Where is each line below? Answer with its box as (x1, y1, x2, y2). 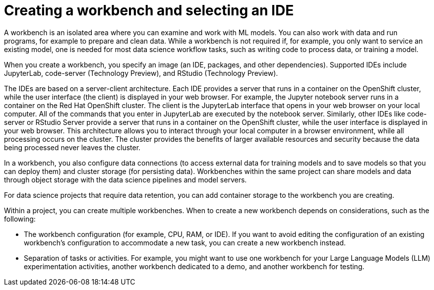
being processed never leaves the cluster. (4, 143, 141, 152)
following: (4, 214, 36, 223)
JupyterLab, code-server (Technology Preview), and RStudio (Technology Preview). (4, 68, 278, 77)
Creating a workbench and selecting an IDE (4, 2, 294, 19)
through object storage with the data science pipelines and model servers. (4, 175, 247, 184)
